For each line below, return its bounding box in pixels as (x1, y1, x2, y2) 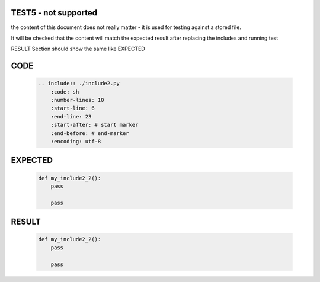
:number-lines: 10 (50, 97, 104, 104)
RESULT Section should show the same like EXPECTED (11, 45, 145, 53)
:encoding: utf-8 (50, 138, 101, 145)
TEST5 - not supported (11, 8, 98, 18)
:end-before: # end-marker (50, 130, 130, 136)
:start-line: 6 (50, 105, 95, 112)
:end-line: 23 (50, 113, 92, 120)
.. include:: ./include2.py (38, 80, 120, 87)
